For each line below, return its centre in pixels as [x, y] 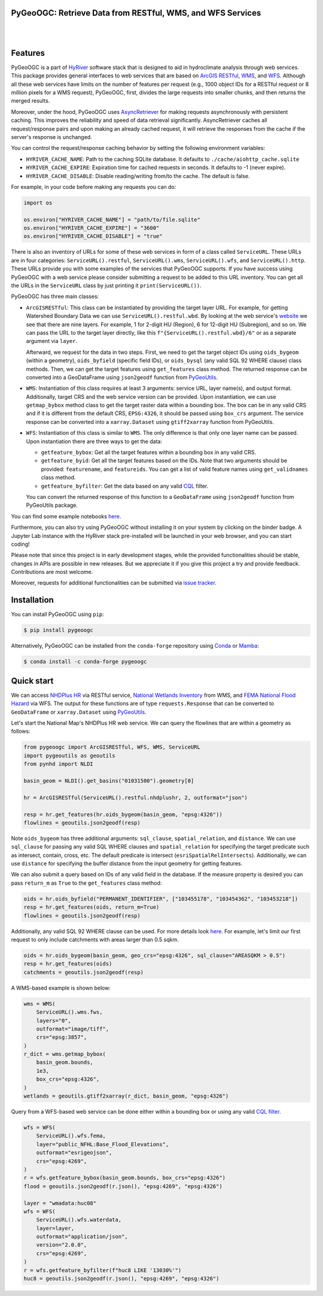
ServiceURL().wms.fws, [69, 1012]
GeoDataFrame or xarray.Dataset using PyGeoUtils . [79, 712]
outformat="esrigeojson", [74, 1153]
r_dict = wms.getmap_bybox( [65, 1054]
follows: [21, 731]
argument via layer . [52, 341]
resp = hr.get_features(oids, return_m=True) [92, 907]
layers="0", [54, 1020]
